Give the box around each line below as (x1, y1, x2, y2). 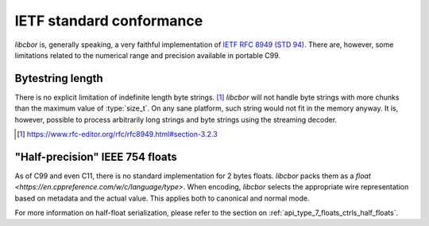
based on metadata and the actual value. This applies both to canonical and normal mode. (14, 193, 310, 203)
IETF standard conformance (14, 12, 203, 29)
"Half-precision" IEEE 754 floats (14, 150, 178, 163)
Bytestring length (14, 72, 103, 85)
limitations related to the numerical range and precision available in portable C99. (14, 50, 281, 60)
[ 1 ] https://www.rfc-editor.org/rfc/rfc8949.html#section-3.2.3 (17, 130, 218, 139)
